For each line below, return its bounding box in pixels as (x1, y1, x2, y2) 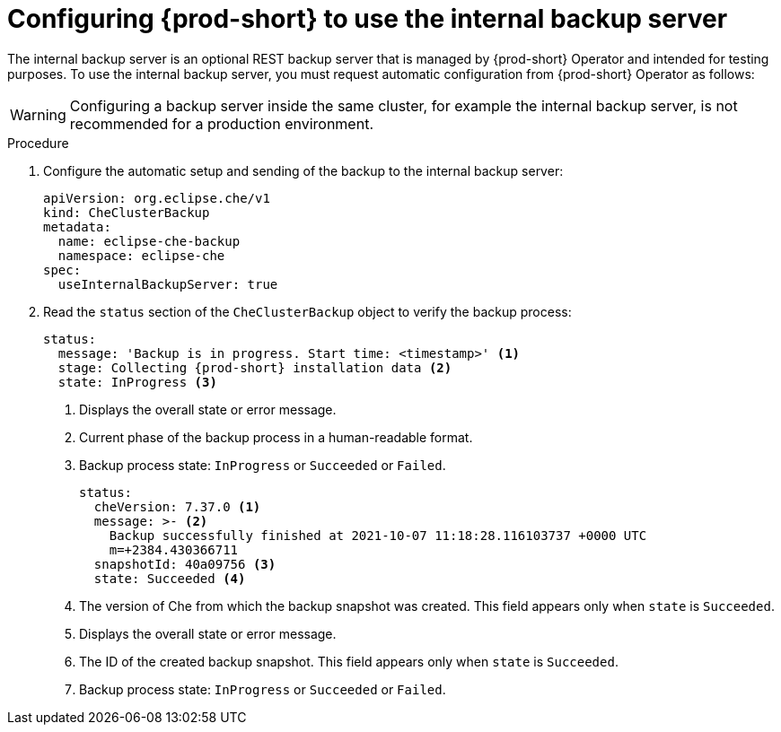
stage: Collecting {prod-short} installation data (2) (57, 360, 452, 375)
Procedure (7, 135, 69, 151)
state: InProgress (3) (57, 374, 217, 389)
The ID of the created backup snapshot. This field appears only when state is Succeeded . (79, 653, 619, 669)
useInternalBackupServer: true (57, 276, 278, 292)
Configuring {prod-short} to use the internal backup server (7, 4, 728, 34)
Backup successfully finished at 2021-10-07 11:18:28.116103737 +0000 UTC (109, 527, 647, 543)
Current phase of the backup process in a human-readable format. (79, 429, 473, 445)
